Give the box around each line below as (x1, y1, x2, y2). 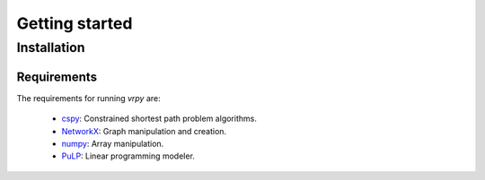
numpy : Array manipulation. (61, 138, 164, 149)
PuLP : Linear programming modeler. (61, 150, 195, 161)
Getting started (16, 13, 133, 33)
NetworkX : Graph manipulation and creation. (61, 125, 227, 136)
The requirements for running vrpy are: (16, 92, 161, 103)
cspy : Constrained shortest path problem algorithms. (61, 113, 258, 124)
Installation (16, 39, 85, 56)
